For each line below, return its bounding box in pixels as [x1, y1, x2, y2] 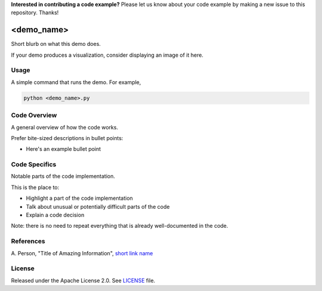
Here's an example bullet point [26, 145, 101, 153]
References [11, 237, 45, 246]
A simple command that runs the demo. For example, [11, 78, 141, 86]
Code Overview [11, 111, 57, 119]
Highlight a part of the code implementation [26, 194, 134, 202]
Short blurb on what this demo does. [11, 41, 101, 48]
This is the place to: [11, 184, 60, 191]
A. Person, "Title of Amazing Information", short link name [11, 249, 153, 256]
